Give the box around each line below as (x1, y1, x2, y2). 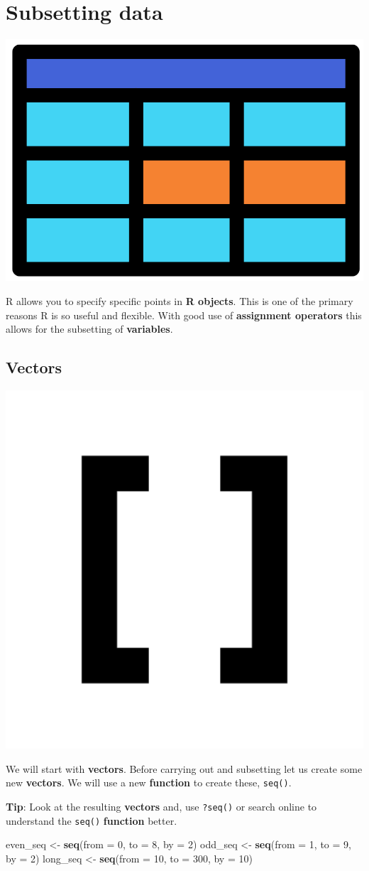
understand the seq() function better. (6, 813, 177, 828)
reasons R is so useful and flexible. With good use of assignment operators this (6, 307, 362, 322)
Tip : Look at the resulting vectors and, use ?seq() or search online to (6, 798, 317, 813)
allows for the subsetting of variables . (6, 321, 173, 336)
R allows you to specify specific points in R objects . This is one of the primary (6, 294, 353, 309)
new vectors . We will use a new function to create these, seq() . (6, 775, 292, 790)
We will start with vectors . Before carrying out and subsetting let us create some (6, 761, 363, 776)
